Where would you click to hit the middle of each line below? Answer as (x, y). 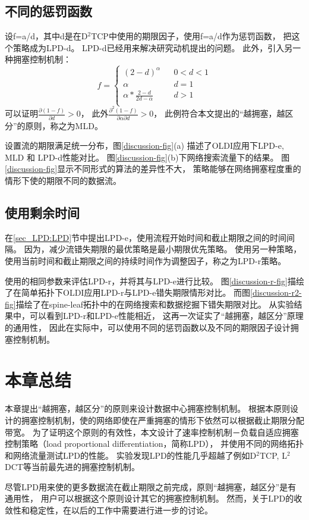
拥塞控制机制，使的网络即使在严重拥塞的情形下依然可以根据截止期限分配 (163, 420)
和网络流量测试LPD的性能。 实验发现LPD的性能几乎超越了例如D (131, 455)
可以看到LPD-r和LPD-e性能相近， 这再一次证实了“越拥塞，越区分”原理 (166, 316)
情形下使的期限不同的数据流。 (63, 181)
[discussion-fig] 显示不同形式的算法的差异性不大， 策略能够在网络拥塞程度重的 (153, 169)
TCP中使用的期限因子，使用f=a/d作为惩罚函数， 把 (191, 36)
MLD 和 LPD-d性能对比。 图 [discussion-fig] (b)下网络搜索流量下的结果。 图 (147, 157)
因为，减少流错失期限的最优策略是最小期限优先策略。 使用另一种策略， (163, 249)
